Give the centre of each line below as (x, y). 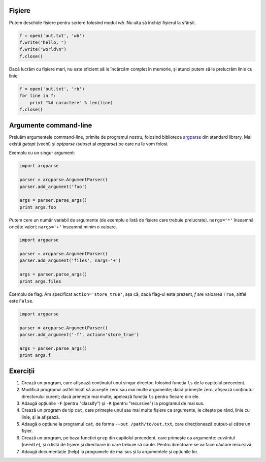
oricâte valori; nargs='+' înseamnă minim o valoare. (63, 227)
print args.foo (38, 207)
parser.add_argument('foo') (53, 186)
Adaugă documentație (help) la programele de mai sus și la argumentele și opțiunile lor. (110, 451)
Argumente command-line (50, 125)
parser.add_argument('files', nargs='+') (70, 261)
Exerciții (22, 371)
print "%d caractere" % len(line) (71, 103)
